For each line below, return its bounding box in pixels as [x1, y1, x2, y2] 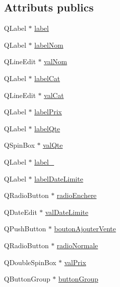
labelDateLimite [34, 173, 83, 184]
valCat [44, 90, 64, 100]
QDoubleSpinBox [4, 257, 57, 267]
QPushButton [4, 223, 46, 234]
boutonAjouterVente [54, 223, 116, 234]
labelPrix [34, 106, 62, 117]
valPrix [64, 257, 86, 267]
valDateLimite [45, 206, 88, 217]
